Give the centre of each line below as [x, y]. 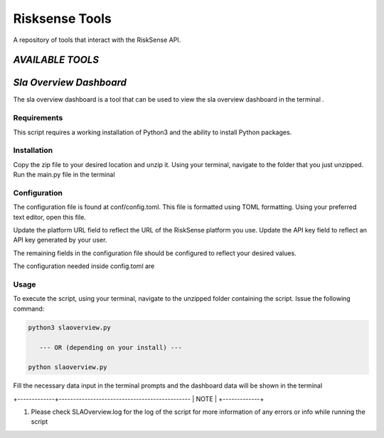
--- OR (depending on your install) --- [111, 347]
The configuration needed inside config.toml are [84, 266]
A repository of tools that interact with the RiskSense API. [97, 40]
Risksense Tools [62, 18]
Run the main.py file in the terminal [64, 175]
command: [29, 309]
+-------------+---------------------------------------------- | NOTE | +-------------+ [139, 399]
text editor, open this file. [50, 217]
